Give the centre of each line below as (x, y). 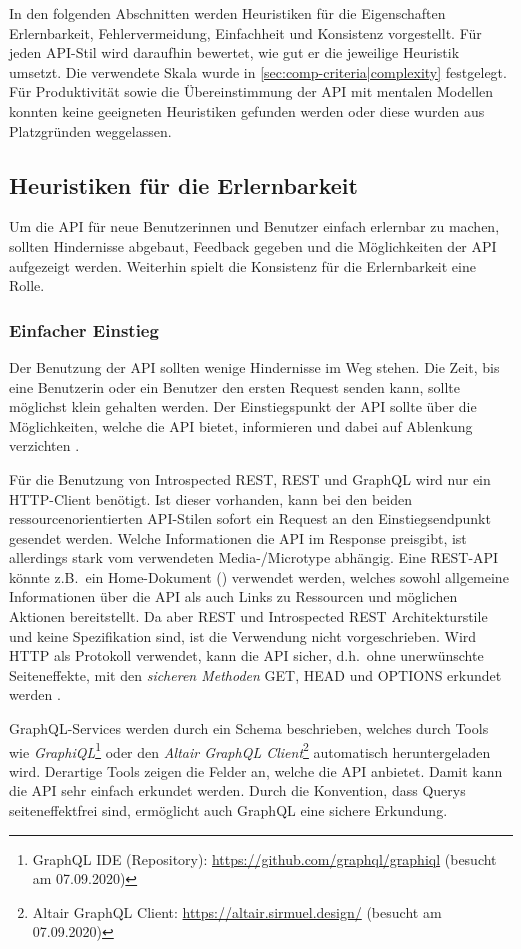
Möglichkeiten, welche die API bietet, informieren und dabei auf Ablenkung (241, 425)
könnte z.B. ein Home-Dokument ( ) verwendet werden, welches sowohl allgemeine (259, 576)
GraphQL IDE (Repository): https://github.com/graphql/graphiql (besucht (264, 858)
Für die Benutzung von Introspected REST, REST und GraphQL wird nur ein (250, 478)
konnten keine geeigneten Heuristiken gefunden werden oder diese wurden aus (247, 110)
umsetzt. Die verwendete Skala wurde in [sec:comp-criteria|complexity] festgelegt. (258, 71)
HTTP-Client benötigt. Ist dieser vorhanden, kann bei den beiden (210, 498)
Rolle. (27, 285)
